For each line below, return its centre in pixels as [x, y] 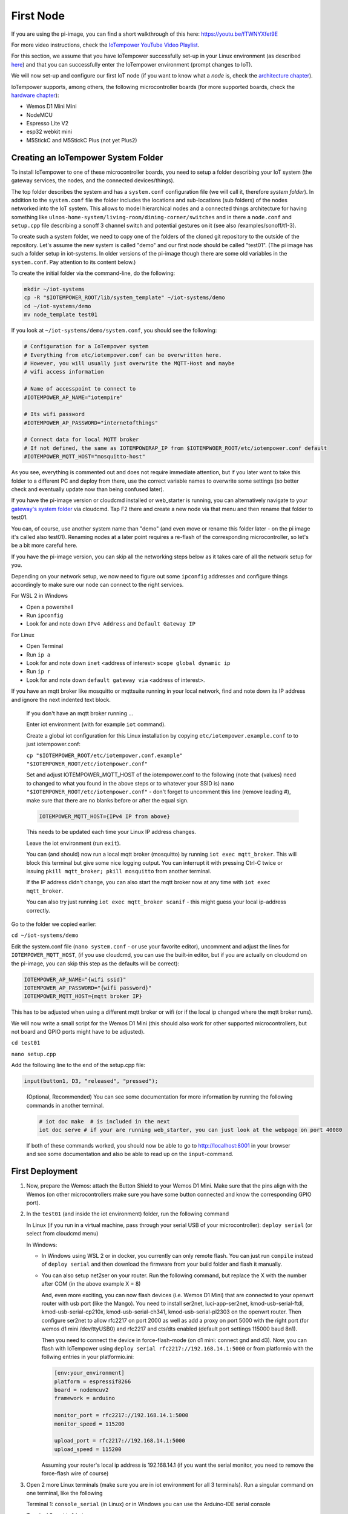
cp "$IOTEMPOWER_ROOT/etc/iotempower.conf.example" [105, 755]
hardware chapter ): [35, 95]
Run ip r [38, 672]
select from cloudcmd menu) [62, 1234]
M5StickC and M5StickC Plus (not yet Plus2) [82, 140]
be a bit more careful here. [44, 546]
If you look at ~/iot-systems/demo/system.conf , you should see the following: [114, 331]
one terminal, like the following [64, 1493]
